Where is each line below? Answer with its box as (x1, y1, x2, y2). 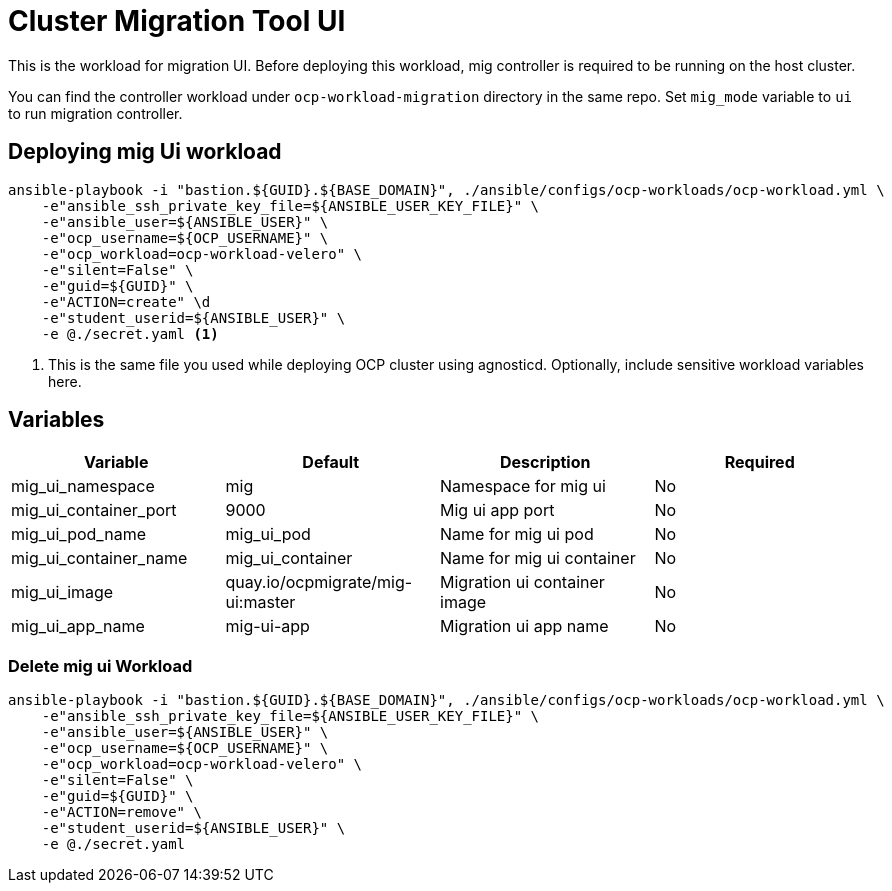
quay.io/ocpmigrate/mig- (225, 572, 413, 593)
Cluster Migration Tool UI (8, 4, 346, 38)
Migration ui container (440, 572, 605, 593)
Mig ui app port (440, 500, 555, 521)
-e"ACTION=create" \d (41, 293, 211, 310)
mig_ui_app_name (11, 616, 145, 637)
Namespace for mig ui (440, 476, 606, 497)
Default (302, 452, 360, 473)
